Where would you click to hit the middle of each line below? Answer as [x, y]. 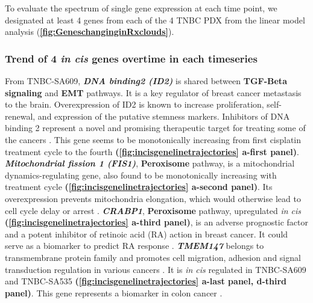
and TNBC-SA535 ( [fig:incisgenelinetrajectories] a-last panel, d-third [146, 281]
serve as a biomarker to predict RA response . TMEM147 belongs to [134, 246]
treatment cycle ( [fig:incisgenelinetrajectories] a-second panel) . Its [139, 187]
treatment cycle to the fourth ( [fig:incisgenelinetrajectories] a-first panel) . [152, 151]
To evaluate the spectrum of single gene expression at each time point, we [141, 8]
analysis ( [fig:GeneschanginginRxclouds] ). [90, 32]
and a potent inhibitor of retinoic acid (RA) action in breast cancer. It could [147, 234]
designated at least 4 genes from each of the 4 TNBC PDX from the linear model [155, 20]
